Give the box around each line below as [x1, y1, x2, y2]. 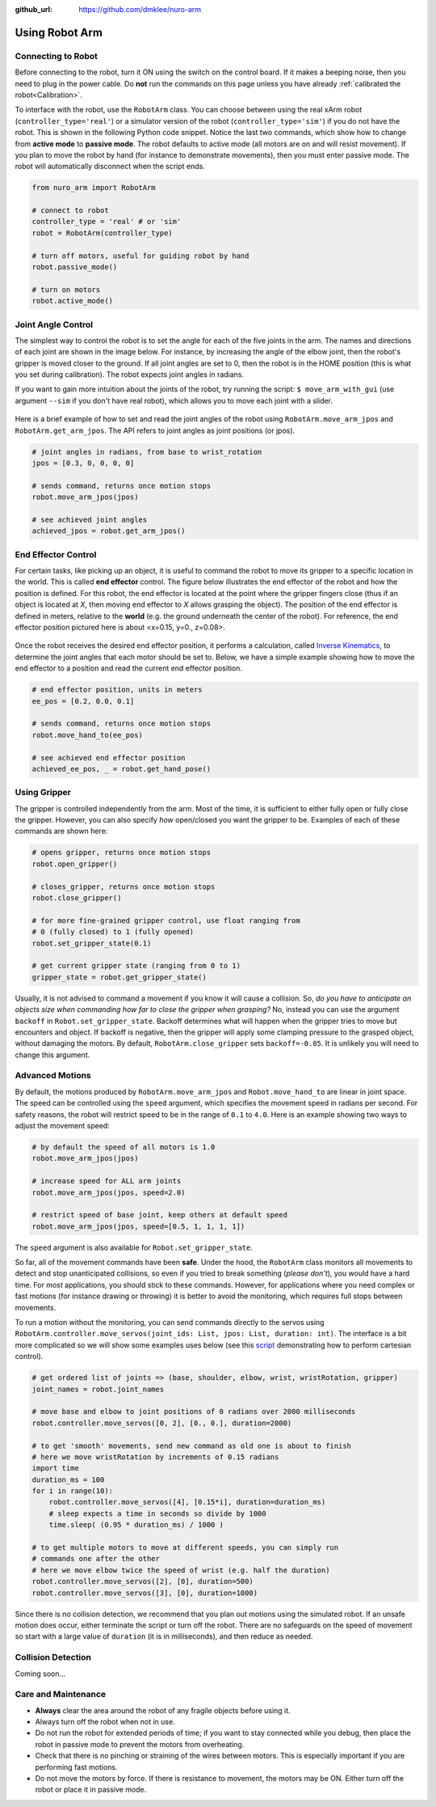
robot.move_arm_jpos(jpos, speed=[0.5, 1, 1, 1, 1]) [31, 1221, 245, 1231]
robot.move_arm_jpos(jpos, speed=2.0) [31, 1187, 186, 1197]
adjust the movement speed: [15, 1120, 111, 1130]
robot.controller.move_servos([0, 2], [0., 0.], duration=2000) [31, 1418, 292, 1428]
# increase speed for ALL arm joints [31, 1177, 182, 1186]
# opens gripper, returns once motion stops [31, 848, 212, 857]
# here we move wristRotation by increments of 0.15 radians [31, 1452, 279, 1462]
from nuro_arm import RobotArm [31, 183, 157, 193]
